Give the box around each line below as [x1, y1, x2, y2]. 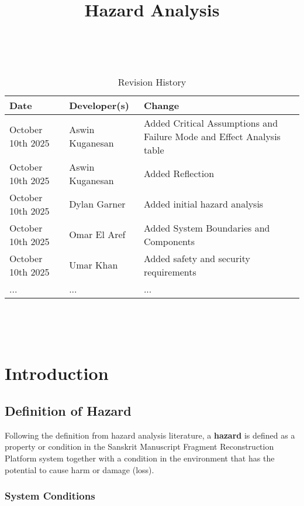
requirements [143, 264, 196, 279]
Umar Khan [69, 258, 118, 272]
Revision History [118, 74, 186, 89]
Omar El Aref [69, 227, 126, 242]
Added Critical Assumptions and [143, 116, 278, 130]
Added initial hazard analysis [143, 197, 264, 211]
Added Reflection [143, 167, 215, 181]
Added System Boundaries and [143, 220, 270, 235]
